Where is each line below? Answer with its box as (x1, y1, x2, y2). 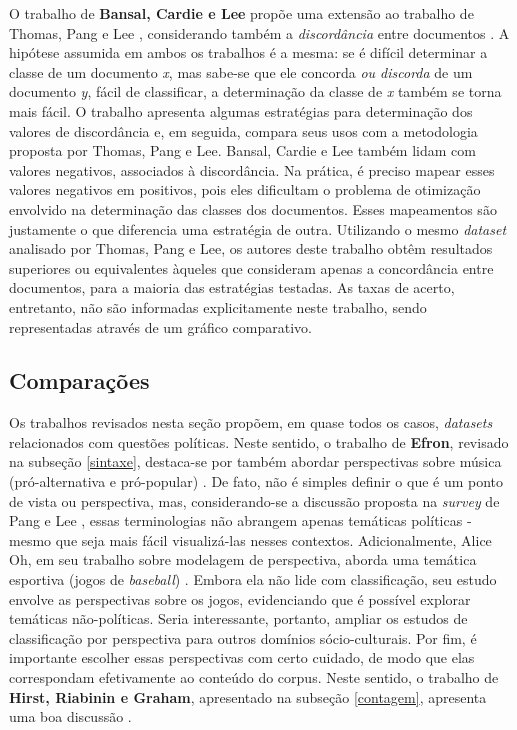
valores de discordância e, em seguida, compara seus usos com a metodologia (9, 120, 478, 141)
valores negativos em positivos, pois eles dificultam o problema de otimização (9, 179, 481, 200)
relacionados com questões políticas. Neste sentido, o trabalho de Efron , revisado (9, 431, 509, 452)
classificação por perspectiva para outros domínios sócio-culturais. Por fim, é (9, 627, 477, 648)
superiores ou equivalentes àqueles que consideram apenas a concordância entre (9, 257, 494, 278)
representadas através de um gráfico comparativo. (9, 316, 312, 337)
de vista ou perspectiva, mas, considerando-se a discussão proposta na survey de (9, 490, 500, 511)
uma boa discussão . (9, 706, 132, 727)
